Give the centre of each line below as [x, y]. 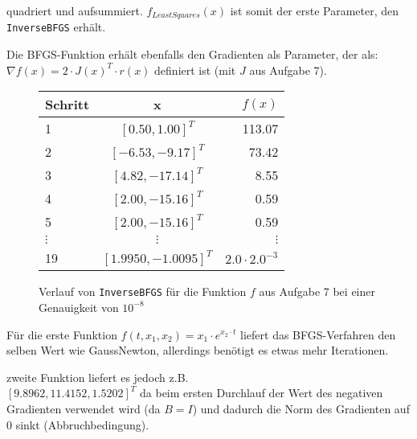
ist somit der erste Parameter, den [315, 10]
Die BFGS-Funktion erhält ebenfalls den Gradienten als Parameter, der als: [192, 54]
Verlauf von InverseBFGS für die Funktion [143, 291]
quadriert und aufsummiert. [75, 10]
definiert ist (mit [195, 70]
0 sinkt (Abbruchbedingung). [78, 424]
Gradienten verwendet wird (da [84, 408]
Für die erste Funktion [62, 334]
